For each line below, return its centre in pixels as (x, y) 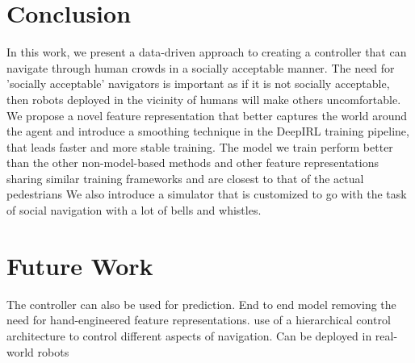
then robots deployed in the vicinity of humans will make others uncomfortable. (204, 99)
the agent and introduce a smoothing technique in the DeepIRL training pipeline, (208, 131)
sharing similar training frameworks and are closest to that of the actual (185, 178)
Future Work (80, 265)
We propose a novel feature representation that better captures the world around (207, 115)
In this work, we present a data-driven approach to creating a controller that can (207, 52)
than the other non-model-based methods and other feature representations (193, 163)
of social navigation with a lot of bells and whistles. (134, 210)
